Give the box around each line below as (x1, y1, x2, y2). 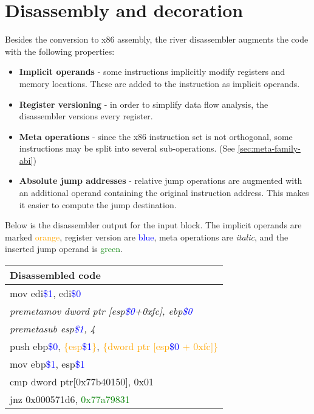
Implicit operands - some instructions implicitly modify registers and (19, 65, 285, 78)
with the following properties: (5, 44, 115, 57)
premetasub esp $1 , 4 (10, 321, 95, 336)
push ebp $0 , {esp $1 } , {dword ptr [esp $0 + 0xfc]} (10, 339, 219, 354)
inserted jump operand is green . (5, 242, 123, 255)
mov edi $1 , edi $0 (10, 286, 81, 301)
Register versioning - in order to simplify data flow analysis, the (19, 97, 268, 110)
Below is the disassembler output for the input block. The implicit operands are (5, 219, 302, 231)
